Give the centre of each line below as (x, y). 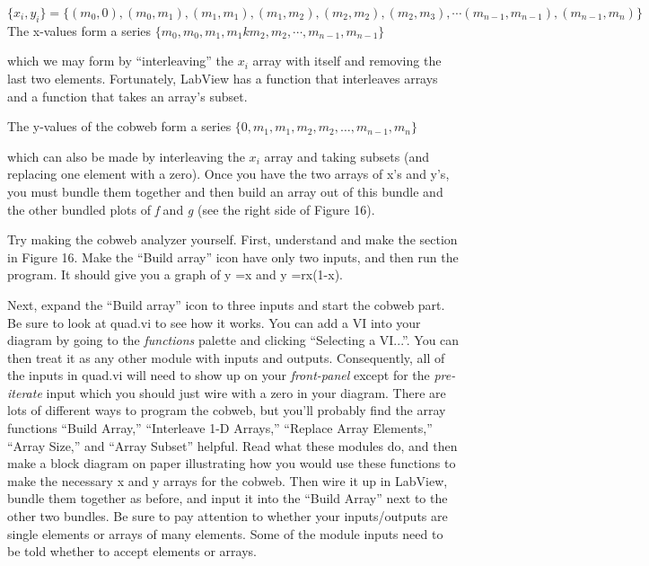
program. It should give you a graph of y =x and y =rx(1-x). (175, 274)
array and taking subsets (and (346, 156)
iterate (25, 392)
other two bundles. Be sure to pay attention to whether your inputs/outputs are (228, 516)
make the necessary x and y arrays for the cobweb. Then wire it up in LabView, (228, 480)
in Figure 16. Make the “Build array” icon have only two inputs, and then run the (233, 256)
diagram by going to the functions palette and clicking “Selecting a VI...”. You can (233, 340)
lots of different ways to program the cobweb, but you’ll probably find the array (227, 410)
